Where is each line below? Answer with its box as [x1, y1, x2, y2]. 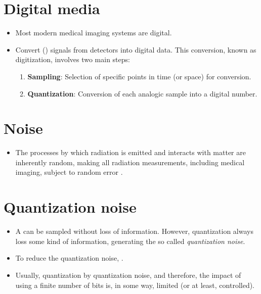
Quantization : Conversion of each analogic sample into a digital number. [27, 88, 257, 99]
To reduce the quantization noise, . [15, 253, 123, 263]
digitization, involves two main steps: [15, 54, 130, 65]
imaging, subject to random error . [15, 167, 123, 177]
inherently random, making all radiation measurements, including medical [15, 157, 245, 167]
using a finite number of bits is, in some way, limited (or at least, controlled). [15, 279, 255, 290]
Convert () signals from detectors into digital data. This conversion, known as [15, 44, 256, 55]
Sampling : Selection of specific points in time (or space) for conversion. [27, 71, 251, 81]
